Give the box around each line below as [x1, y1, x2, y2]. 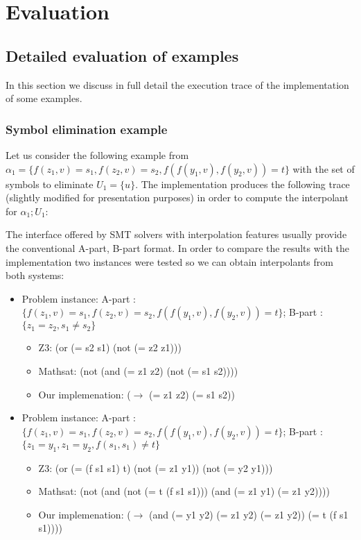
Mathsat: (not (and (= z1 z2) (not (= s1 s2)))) [38, 363, 238, 378]
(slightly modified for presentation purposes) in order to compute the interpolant [6, 190, 349, 205]
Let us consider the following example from [6, 147, 189, 162]
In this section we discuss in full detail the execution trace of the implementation [6, 77, 349, 92]
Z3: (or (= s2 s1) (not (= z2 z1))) [38, 340, 182, 355]
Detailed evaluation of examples [6, 44, 239, 66]
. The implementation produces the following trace [135, 176, 350, 191]
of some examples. [6, 91, 82, 106]
